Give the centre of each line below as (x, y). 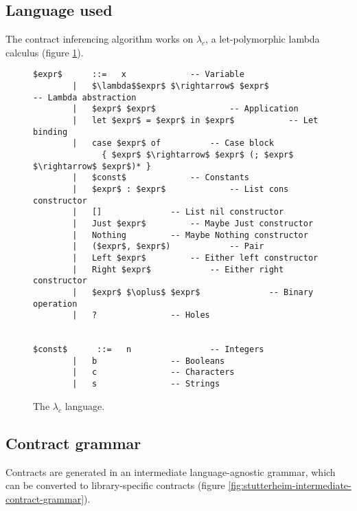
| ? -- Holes (141, 315)
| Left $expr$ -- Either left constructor (195, 258)
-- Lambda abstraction (85, 97)
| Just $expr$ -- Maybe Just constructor (193, 223)
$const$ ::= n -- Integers (149, 350)
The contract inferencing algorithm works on (100, 39)
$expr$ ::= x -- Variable (139, 75)
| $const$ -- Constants (161, 178)
